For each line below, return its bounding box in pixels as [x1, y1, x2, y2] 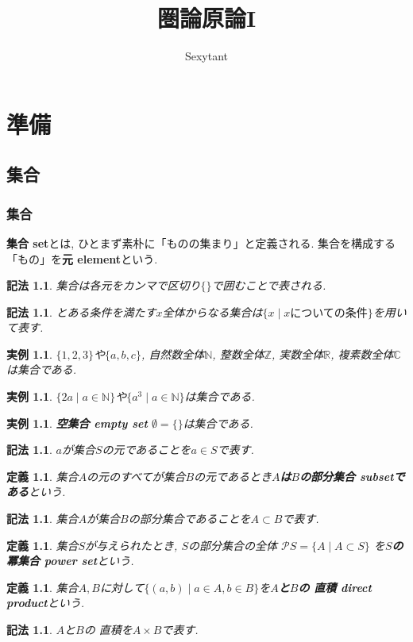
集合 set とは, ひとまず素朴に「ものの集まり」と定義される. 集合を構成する [6, 234, 396, 251]
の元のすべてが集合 [87, 467, 186, 484]
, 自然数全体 [141, 345, 205, 362]
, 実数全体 [272, 345, 324, 362]
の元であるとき [194, 467, 272, 484]
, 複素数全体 [330, 345, 394, 362]
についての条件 [290, 307, 368, 319]
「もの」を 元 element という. [6, 250, 158, 267]
